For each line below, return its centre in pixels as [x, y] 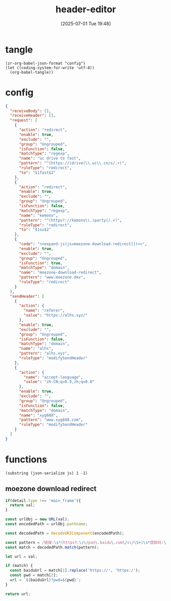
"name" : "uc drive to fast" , [50, 159]
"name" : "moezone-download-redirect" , [60, 273]
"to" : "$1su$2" [35, 230]
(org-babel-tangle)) [32, 72]
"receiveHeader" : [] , [33, 116]
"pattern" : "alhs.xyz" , [44, 353]
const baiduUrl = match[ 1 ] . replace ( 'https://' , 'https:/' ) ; [75, 571]
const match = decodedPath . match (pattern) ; [52, 547]
